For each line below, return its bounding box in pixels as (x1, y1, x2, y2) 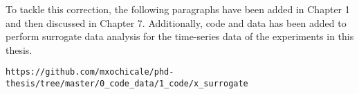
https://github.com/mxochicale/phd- (6, 67, 174, 77)
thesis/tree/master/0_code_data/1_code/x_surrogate (6, 79, 248, 89)
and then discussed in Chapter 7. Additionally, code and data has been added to (6, 15, 347, 30)
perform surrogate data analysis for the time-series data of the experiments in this (6, 29, 354, 44)
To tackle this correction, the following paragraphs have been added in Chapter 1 (6, 2, 350, 16)
